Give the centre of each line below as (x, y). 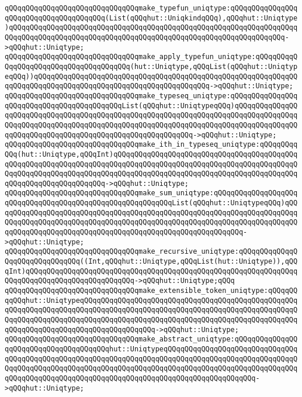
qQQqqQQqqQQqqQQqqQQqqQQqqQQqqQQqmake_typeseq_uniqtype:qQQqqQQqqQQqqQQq (151, 96)
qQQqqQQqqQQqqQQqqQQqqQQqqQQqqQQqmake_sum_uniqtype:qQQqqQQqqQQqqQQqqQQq (151, 193)
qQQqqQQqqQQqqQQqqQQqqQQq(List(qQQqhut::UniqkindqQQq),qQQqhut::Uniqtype (151, 18)
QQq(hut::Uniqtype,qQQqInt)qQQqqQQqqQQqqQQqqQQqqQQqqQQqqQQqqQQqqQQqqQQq (151, 154)
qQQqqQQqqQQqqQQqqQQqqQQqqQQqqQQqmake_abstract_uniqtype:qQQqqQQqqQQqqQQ (151, 339)
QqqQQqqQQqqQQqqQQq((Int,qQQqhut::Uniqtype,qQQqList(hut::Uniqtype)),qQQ (151, 262)
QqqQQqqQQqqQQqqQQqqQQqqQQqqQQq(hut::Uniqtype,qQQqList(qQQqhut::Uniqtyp (151, 66)
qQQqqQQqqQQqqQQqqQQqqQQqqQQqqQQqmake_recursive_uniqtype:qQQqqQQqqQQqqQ (151, 252)
